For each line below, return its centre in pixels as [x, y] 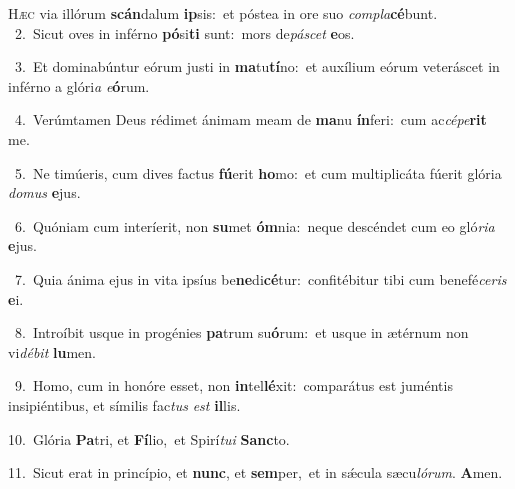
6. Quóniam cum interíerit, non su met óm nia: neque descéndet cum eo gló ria [254, 225]
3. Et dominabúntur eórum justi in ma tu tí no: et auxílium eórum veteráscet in [257, 66]
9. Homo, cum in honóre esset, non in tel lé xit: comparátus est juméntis [233, 385]
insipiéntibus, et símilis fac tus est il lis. [124, 404]
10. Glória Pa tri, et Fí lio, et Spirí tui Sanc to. [149, 438]
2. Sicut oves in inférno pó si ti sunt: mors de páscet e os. [184, 32]
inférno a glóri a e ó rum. [79, 85]
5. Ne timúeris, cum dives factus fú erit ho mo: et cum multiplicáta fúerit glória [258, 172]
